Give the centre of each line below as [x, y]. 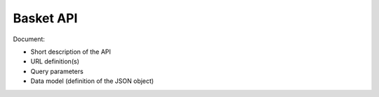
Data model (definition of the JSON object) [92, 81]
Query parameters [57, 71]
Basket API [45, 18]
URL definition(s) [55, 61]
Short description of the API [71, 52]
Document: [29, 39]
